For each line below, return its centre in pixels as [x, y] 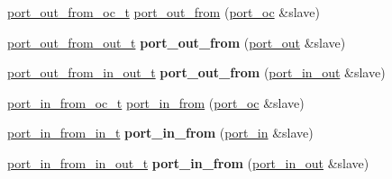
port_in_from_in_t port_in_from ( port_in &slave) [160, 133]
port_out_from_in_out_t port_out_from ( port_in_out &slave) [196, 72]
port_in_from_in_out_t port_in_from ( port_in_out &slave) [188, 162]
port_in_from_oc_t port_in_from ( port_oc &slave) [156, 102]
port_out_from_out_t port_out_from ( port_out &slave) [177, 42]
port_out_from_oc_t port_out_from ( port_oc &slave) [164, 12]
